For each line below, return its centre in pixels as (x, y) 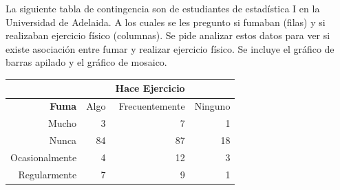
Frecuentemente (152, 106)
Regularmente (47, 174)
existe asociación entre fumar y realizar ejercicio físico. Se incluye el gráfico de (170, 48)
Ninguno (212, 106)
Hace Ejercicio (150, 88)
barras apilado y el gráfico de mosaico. (86, 62)
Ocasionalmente (44, 157)
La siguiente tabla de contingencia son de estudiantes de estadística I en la (163, 8)
